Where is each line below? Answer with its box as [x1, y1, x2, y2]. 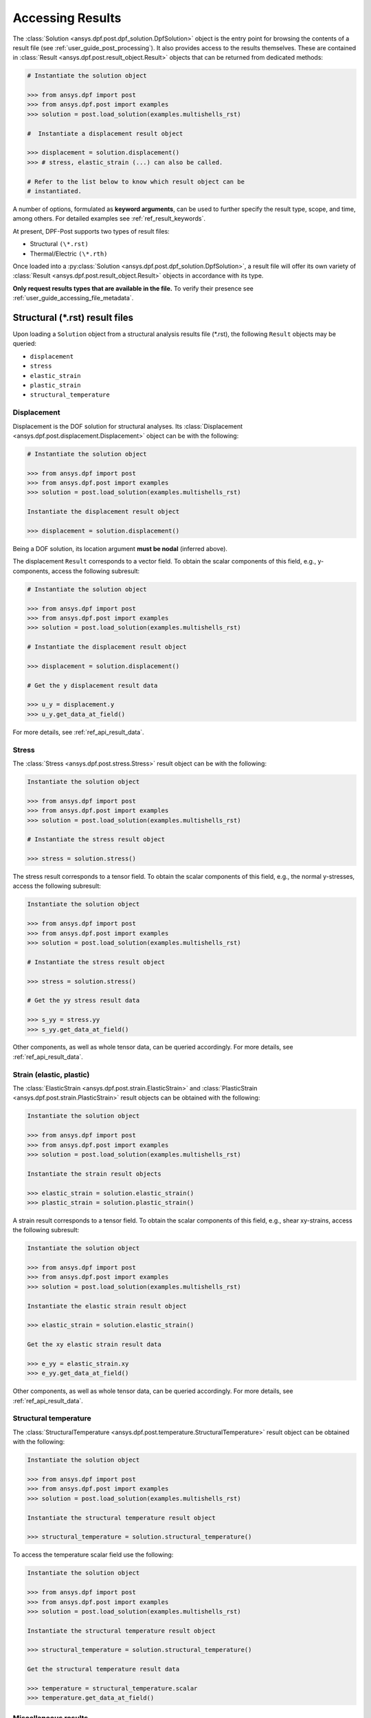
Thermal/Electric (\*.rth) [30, 249, 108, 258]
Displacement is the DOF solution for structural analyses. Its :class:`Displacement [12, 422, 243, 430]
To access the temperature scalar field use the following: [12, 1550, 174, 1559]
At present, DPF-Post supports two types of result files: [12, 227, 170, 235]
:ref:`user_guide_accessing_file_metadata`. [12, 294, 134, 302]
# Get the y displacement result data [27, 681, 158, 689]
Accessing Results [12, 10, 122, 25]
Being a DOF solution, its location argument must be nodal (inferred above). [12, 544, 228, 553]
